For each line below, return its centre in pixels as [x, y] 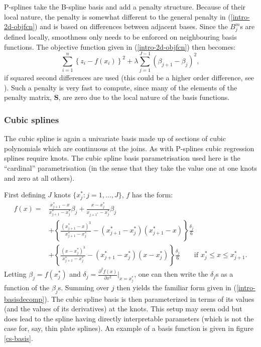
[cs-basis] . [19, 338]
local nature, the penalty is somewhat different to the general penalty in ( [117, 16]
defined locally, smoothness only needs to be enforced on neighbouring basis [120, 36]
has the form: [152, 195]
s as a [224, 274]
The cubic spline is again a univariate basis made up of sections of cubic [115, 138]
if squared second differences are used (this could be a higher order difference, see [129, 78]
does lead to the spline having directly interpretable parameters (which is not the [129, 318]
